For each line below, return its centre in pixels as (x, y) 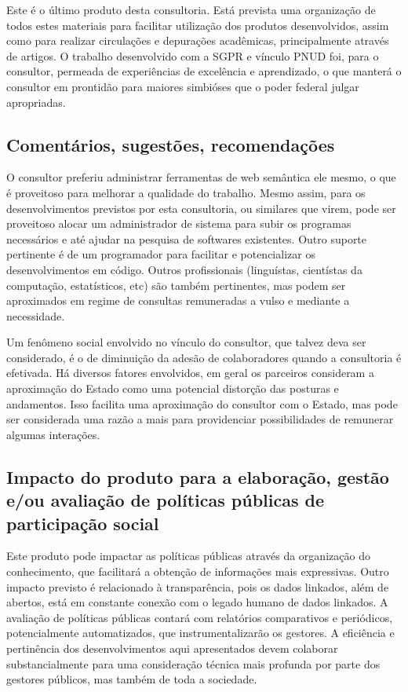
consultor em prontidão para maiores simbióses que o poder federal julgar (183, 86)
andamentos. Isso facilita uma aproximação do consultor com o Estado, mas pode (202, 403)
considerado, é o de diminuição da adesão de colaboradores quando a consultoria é (204, 357)
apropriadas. (36, 102)
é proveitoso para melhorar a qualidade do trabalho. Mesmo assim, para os (186, 192)
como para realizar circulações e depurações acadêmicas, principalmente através (198, 40)
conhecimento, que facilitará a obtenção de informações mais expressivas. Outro (198, 571)
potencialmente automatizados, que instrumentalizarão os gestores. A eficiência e (200, 633)
